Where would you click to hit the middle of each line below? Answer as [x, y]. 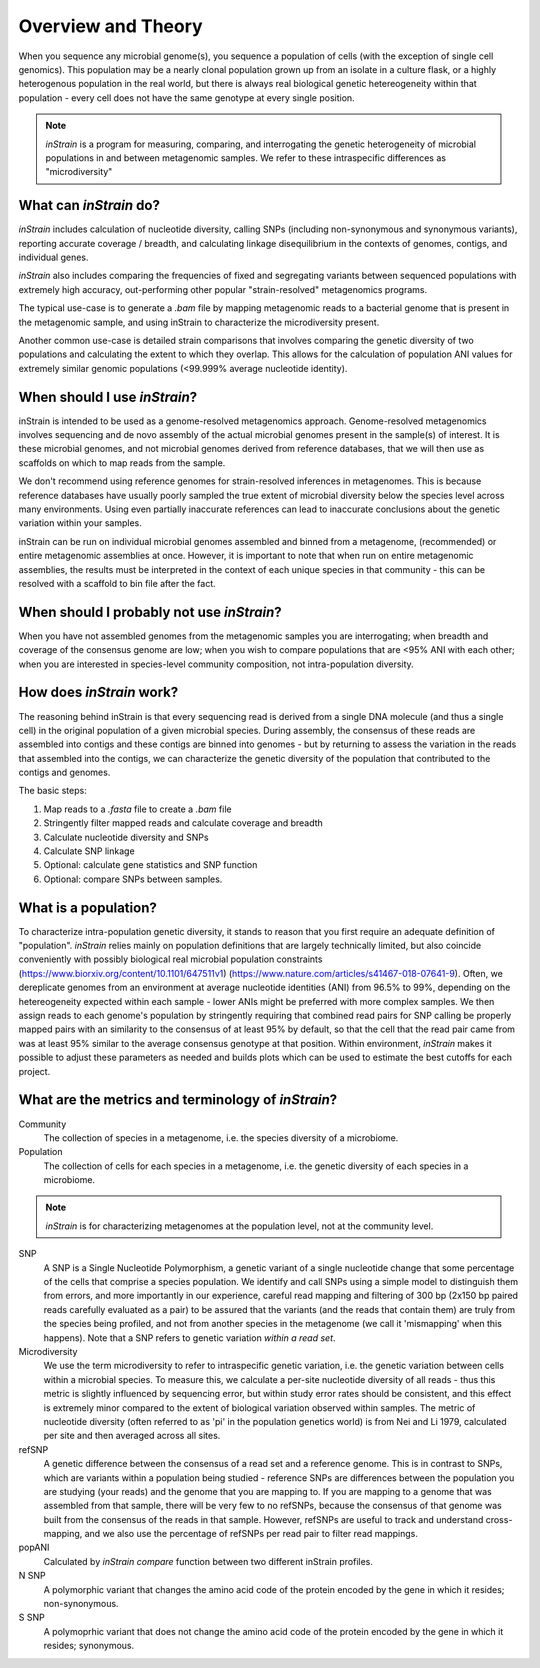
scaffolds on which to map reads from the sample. [122, 462]
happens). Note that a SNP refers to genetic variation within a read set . [189, 1337]
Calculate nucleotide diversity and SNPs [126, 837]
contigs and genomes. [64, 772]
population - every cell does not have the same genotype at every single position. [186, 97]
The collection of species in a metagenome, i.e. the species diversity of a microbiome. [221, 1137]
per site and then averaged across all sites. [132, 1436]
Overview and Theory [111, 26]
